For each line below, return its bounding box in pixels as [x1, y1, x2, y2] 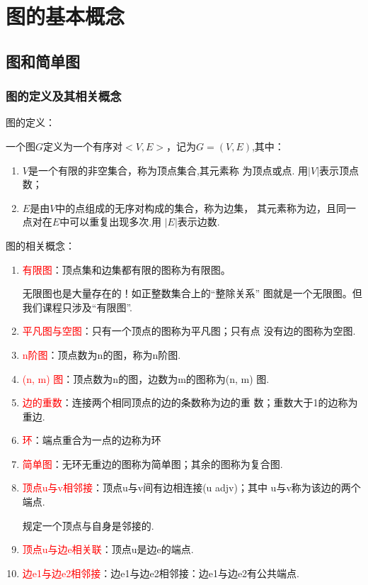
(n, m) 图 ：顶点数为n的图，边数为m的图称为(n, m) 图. [22, 371, 270, 386]
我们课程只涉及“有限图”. [22, 299, 132, 314]
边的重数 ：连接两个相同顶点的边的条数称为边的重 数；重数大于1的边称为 [22, 395, 358, 410]
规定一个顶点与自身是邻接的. [22, 518, 154, 533]
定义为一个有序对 [43, 138, 123, 153]
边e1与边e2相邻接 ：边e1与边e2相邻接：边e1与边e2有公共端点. [22, 565, 299, 580]
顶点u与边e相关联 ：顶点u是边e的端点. [22, 542, 194, 557]
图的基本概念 [6, 1, 125, 30]
